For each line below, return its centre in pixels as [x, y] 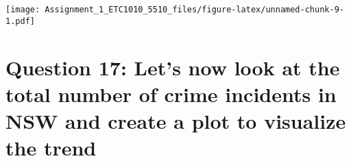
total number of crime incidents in [171, 94]
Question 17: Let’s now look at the [173, 67]
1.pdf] [20, 21]
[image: [23, 10]
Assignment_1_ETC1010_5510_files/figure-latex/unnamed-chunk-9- [194, 10]
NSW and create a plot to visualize [176, 120]
